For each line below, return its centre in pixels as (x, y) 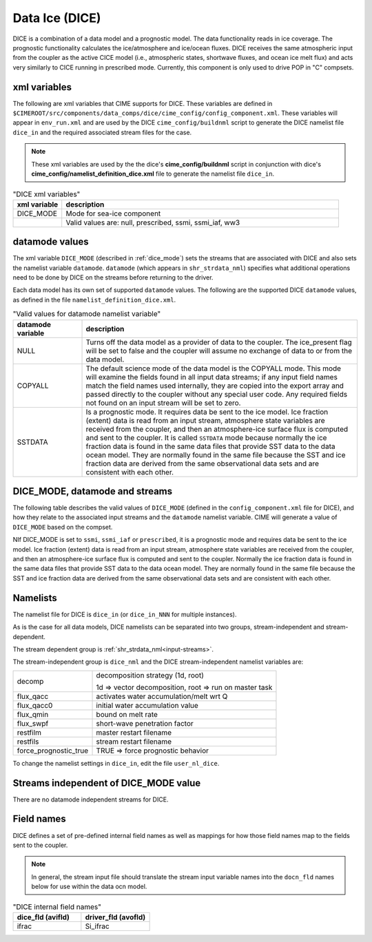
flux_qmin (33, 714)
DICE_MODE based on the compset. (63, 527)
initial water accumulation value (147, 705)
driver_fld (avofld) (115, 917)
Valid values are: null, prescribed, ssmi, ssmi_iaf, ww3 (153, 222)
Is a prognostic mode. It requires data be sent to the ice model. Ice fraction (207, 412)
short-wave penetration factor (145, 723)
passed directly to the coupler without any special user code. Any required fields (217, 394)
